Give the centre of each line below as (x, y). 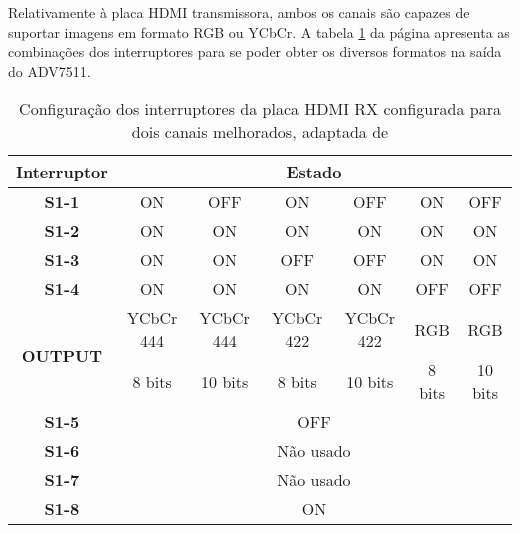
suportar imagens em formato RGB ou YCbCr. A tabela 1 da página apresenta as (259, 31)
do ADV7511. (49, 70)
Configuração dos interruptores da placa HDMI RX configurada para (260, 109)
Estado (314, 172)
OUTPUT (62, 355)
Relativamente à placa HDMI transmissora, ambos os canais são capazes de (239, 12)
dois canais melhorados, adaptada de (260, 132)
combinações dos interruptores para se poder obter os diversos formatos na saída (255, 51)
